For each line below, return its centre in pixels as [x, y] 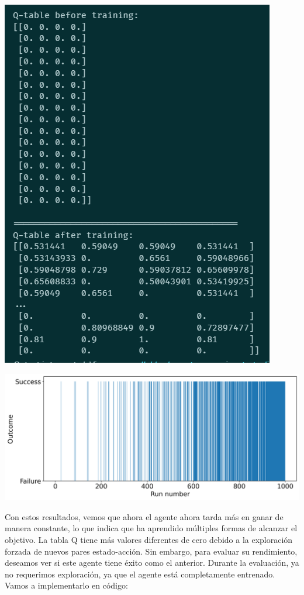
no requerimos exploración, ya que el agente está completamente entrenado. [140, 574]
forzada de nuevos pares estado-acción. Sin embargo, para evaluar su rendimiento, [151, 551]
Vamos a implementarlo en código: [66, 585]
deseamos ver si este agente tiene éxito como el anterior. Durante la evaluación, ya [152, 563]
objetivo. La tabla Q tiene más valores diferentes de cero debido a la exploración [149, 539]
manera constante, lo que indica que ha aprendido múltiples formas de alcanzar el [151, 528]
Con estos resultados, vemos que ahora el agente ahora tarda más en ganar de [144, 516]
